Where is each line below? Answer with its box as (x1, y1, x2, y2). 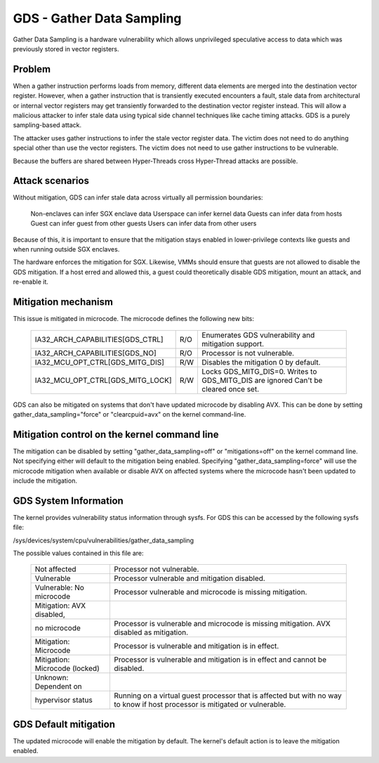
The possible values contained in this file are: (13, 549, 144, 558)
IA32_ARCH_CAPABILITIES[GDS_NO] (34, 348, 157, 358)
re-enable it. (13, 278, 49, 286)
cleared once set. (201, 384, 260, 393)
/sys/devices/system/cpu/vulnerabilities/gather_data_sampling (13, 536, 194, 544)
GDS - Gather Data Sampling (13, 11, 182, 26)
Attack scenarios (13, 175, 89, 187)
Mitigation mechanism (13, 296, 114, 308)
